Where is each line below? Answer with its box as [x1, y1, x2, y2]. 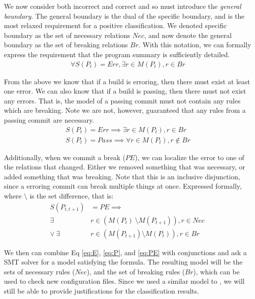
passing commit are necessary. [4, 114, 95, 125]
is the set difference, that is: [30, 191, 114, 200]
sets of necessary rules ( [4, 266, 75, 276]
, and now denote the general [144, 30, 232, 40]
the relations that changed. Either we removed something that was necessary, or [4, 162, 245, 172]
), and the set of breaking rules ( [87, 266, 185, 276]
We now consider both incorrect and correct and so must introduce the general [4, 1, 241, 11]
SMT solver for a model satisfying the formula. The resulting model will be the [4, 257, 243, 267]
